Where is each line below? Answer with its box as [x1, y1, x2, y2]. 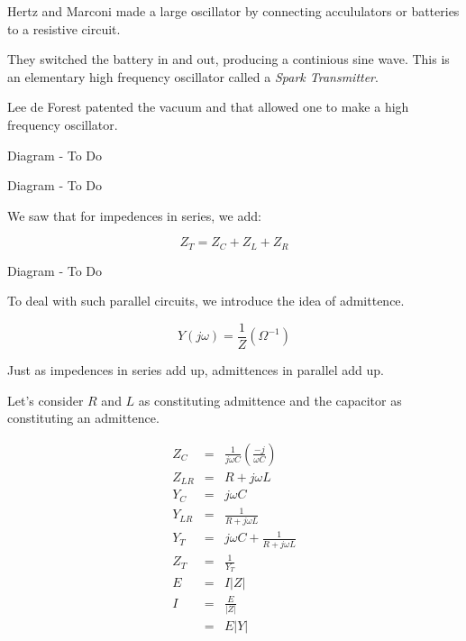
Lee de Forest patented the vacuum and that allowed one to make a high [7, 97, 409, 116]
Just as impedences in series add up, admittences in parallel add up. [7, 361, 385, 380]
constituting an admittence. [7, 408, 160, 427]
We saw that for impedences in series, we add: [7, 206, 261, 224]
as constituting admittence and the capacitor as [138, 390, 402, 409]
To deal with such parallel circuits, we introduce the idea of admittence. [7, 291, 405, 310]
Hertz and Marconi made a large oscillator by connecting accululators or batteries [7, 2, 460, 20]
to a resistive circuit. [7, 19, 121, 38]
